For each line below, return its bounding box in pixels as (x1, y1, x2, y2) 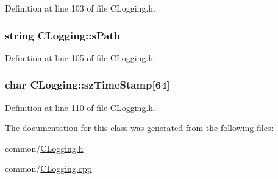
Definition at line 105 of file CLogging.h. (5, 51, 155, 64)
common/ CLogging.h (5, 141, 84, 154)
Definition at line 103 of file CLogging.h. (5, 2, 155, 14)
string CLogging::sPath (5, 27, 121, 42)
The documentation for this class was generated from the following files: (5, 121, 274, 134)
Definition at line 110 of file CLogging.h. (5, 101, 155, 113)
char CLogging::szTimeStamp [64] (5, 77, 170, 92)
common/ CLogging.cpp (5, 162, 92, 175)
